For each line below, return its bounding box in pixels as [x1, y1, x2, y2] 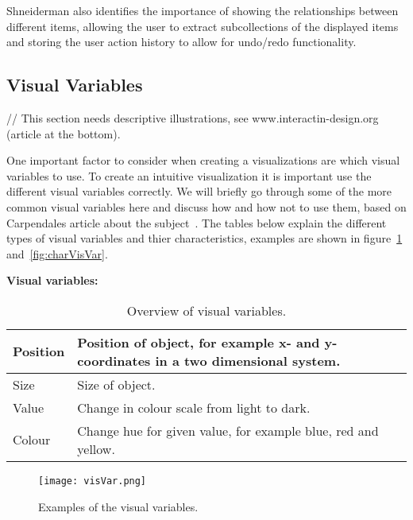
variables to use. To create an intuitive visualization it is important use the [6, 167, 372, 184]
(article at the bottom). [6, 125, 121, 142]
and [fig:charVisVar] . [6, 245, 108, 262]
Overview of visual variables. [126, 301, 287, 320]
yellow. [77, 439, 115, 458]
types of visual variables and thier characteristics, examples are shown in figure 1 [6, 230, 403, 246]
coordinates [77, 351, 151, 370]
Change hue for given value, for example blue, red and [77, 421, 379, 440]
